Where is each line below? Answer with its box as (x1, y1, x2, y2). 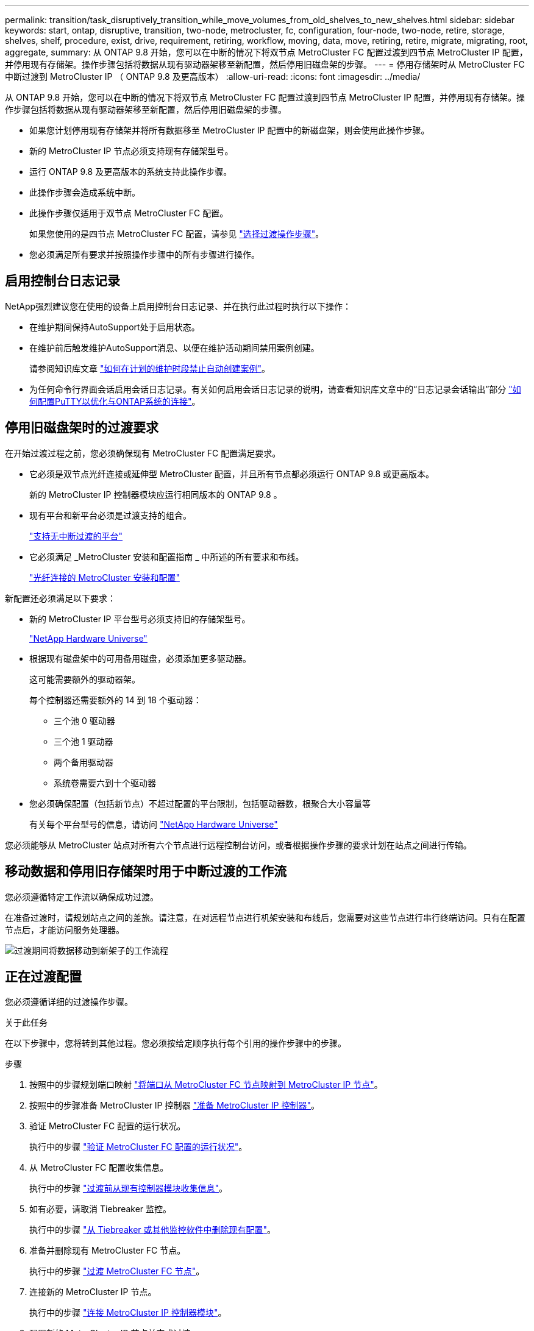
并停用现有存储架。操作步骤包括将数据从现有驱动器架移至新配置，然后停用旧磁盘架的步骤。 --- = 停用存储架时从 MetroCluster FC (5, 59, 525, 69)
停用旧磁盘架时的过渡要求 (5, 420, 158, 436)
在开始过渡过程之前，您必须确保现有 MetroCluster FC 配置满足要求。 (5, 447, 281, 458)
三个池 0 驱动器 (54, 715, 115, 726)
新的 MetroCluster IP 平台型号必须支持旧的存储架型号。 (29, 613, 251, 624)
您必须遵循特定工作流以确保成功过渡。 (5, 891, 158, 902)
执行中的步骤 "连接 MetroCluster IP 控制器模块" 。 (29, 1307, 227, 1318)
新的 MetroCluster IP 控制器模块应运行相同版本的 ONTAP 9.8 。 (29, 489, 282, 500)
